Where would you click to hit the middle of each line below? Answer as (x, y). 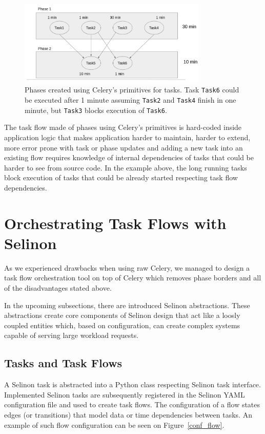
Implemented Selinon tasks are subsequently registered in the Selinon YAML (125, 394)
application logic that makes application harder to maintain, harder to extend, (127, 137)
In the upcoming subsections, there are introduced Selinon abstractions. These (127, 305)
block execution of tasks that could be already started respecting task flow (121, 177)
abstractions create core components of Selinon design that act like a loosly (122, 315)
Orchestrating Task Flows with (115, 223)
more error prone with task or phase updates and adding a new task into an (124, 147)
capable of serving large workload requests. (72, 335)
